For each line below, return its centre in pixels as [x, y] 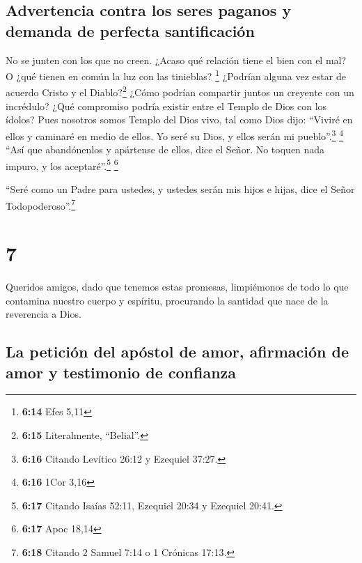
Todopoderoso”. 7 [41, 204]
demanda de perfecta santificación [130, 30]
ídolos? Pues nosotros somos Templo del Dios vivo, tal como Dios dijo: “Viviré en [179, 119]
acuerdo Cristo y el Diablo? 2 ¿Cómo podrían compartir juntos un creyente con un [180, 91]
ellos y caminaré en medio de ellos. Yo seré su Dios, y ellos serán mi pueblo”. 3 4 [174, 134]
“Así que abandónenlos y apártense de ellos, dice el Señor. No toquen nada [165, 149]
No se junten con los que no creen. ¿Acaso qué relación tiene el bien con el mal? [176, 60]
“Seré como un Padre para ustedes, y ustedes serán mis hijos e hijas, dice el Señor [180, 188]
